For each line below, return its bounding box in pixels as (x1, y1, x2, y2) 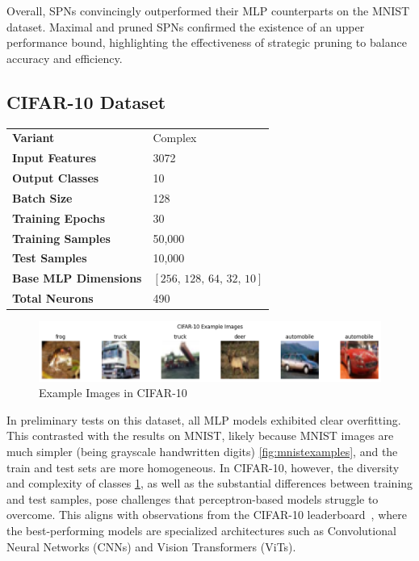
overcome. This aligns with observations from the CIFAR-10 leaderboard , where (6, 506, 407, 523)
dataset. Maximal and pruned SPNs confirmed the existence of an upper (6, 18, 365, 35)
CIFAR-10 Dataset (6, 89, 166, 114)
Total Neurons (12, 290, 94, 307)
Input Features (12, 149, 97, 166)
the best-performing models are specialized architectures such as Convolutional (6, 522, 396, 539)
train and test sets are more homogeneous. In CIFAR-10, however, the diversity (6, 458, 400, 475)
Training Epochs (12, 209, 106, 226)
